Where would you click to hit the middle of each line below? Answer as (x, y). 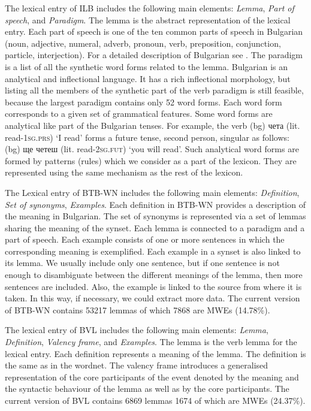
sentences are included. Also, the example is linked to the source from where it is (153, 286)
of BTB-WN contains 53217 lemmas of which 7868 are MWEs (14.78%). (138, 309)
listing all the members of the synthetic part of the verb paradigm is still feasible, (154, 90)
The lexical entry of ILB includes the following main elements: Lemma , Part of (150, 8)
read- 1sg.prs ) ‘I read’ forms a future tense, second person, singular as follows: (147, 137)
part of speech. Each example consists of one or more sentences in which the (145, 239)
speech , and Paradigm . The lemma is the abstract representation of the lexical (148, 19)
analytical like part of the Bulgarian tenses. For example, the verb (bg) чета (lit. (153, 125)
